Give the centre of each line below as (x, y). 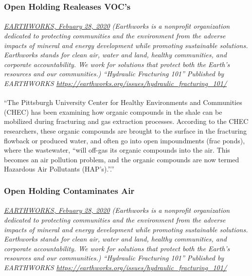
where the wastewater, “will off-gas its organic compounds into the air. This (117, 150)
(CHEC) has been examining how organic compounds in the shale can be (113, 112)
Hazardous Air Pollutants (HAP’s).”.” (59, 169)
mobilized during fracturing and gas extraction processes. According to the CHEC (126, 121)
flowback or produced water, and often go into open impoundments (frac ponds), (125, 140)
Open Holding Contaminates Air (69, 190)
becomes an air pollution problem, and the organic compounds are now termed (122, 159)
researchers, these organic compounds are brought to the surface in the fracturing (125, 130)
